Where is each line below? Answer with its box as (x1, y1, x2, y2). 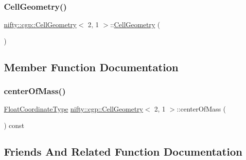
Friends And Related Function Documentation (4, 144, 243, 159)
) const (4, 120, 25, 130)
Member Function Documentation (4, 59, 179, 74)
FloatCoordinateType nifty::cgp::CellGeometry (4, 104, 143, 114)
